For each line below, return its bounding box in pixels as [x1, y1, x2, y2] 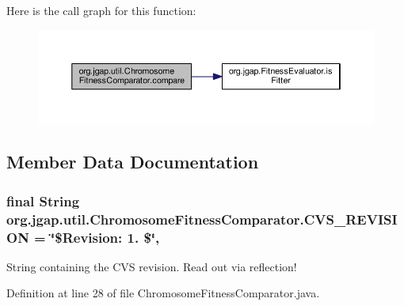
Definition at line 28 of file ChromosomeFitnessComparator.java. [6, 285, 320, 301]
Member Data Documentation [6, 149, 259, 174]
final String [6, 191, 80, 210]
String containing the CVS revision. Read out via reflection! [6, 258, 297, 274]
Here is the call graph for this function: [6, 2, 196, 18]
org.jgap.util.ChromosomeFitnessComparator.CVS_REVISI [6, 209, 398, 229]
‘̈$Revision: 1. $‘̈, [51, 227, 160, 247]
